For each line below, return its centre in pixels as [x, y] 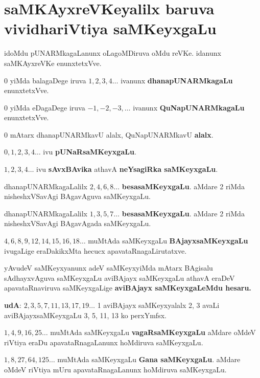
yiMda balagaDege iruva [48, 80]
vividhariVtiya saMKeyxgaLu [110, 28]
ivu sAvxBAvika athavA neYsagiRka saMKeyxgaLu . [127, 169]
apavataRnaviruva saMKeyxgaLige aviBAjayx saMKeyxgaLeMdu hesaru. [128, 288]
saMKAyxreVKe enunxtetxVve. [53, 63]
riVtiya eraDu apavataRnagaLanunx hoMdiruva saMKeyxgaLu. [104, 342]
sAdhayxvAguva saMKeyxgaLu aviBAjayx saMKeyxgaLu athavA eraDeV [120, 277]
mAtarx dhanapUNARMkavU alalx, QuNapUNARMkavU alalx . [112, 134]
